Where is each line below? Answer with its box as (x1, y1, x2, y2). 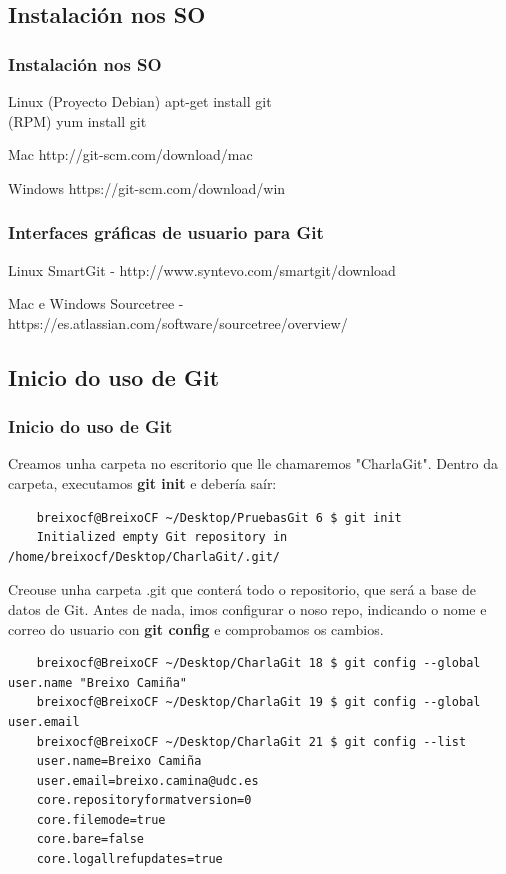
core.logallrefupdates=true (36, 852, 223, 867)
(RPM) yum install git (8, 110, 147, 131)
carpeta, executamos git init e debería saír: (8, 472, 277, 493)
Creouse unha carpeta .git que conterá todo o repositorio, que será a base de (8, 579, 476, 600)
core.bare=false (36, 832, 145, 847)
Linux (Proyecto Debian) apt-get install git (8, 91, 272, 111)
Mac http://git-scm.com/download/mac (8, 144, 253, 165)
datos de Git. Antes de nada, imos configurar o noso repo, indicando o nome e (8, 598, 487, 619)
